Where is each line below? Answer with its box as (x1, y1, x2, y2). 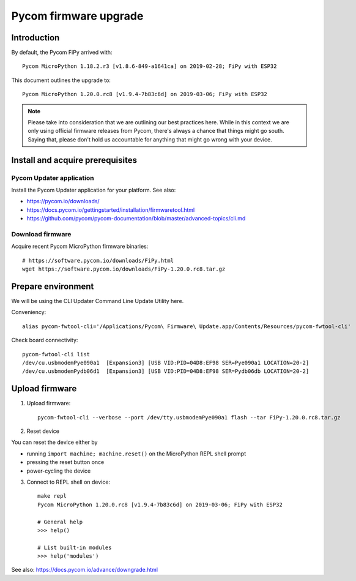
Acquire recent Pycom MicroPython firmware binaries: (11, 242, 149, 250)
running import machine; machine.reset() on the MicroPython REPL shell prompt (26, 450, 247, 457)
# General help (37, 518, 83, 525)
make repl (37, 493, 67, 500)
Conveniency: (11, 309, 46, 316)
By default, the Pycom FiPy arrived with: (11, 49, 113, 56)
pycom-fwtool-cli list (22, 351, 91, 358)
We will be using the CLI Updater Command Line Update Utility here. (11, 297, 184, 304)
